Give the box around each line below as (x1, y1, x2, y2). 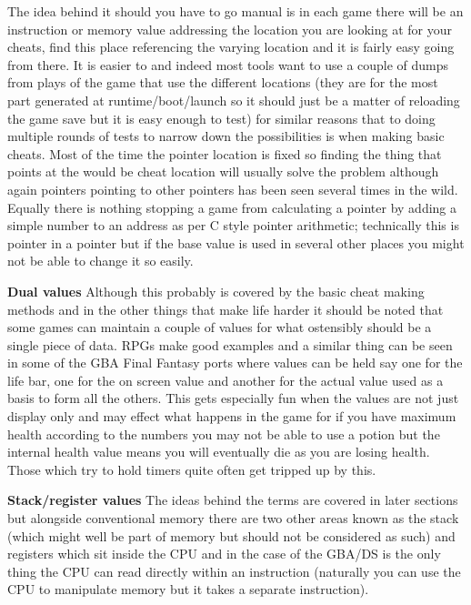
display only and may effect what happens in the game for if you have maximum (7, 407, 456, 426)
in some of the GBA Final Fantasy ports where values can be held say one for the (7, 353, 463, 372)
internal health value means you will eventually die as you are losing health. (7, 442, 430, 461)
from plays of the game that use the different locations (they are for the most (7, 73, 438, 92)
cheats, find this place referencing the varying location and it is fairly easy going (7, 37, 455, 56)
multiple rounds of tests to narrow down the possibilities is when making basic (7, 126, 445, 146)
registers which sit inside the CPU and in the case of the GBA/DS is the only (7, 544, 441, 563)
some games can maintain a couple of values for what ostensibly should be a (7, 318, 432, 337)
